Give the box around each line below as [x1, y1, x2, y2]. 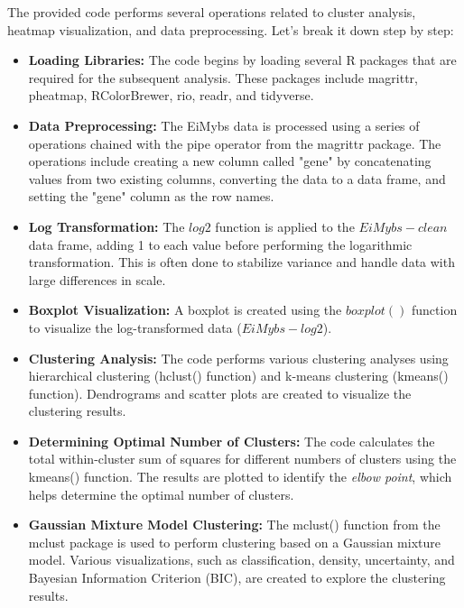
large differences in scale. [28, 270, 166, 289]
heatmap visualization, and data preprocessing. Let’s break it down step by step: [7, 20, 454, 39]
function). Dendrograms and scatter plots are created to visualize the [28, 383, 412, 402]
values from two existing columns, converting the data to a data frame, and [28, 169, 446, 188]
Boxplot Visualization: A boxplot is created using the [28, 300, 342, 319]
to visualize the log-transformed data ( [28, 318, 242, 336]
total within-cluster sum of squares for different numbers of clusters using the [28, 449, 457, 468]
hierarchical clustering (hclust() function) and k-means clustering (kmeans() [28, 366, 449, 385]
